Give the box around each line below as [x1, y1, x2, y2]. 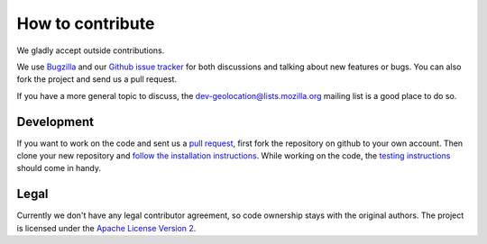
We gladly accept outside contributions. [16, 45, 165, 56]
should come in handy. [16, 163, 101, 174]
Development [16, 113, 95, 130]
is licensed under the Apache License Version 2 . [16, 222, 197, 233]
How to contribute [16, 14, 155, 33]
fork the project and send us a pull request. [16, 74, 178, 85]
